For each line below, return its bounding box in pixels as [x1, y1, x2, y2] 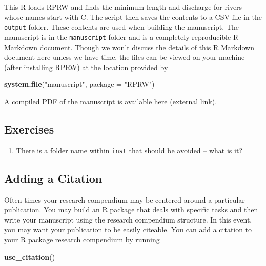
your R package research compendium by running [4, 234, 160, 245]
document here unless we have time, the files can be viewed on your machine [4, 52, 245, 62]
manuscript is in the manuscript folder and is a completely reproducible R [4, 31, 239, 42]
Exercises [4, 121, 54, 137]
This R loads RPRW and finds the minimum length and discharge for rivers [4, 2, 242, 12]
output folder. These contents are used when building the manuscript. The [4, 21, 239, 32]
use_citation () [4, 251, 55, 262]
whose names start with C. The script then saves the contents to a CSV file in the [4, 11, 262, 22]
